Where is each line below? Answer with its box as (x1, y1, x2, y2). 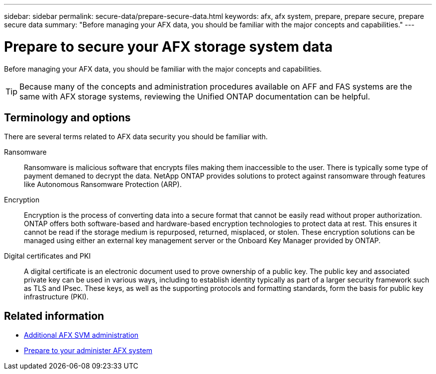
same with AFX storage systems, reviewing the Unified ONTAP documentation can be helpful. (19, 91, 370, 101)
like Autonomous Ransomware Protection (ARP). (24, 180, 182, 189)
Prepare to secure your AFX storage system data (4, 38, 333, 55)
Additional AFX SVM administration (24, 331, 139, 340)
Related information (4, 309, 105, 322)
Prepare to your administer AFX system (24, 346, 152, 355)
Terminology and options (4, 111, 131, 124)
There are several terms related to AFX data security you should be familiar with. (4, 132, 268, 141)
